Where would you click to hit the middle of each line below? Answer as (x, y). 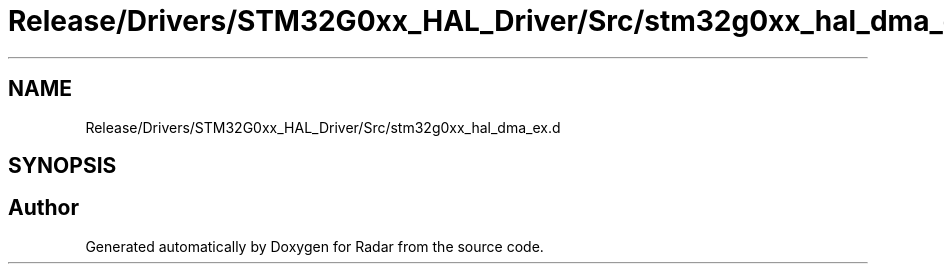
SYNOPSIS (62, 166)
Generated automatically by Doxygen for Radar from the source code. (314, 246)
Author (43, 208)
